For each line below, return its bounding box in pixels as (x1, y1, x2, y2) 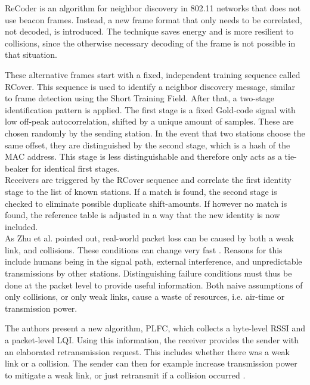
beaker (5, 162, 29, 174)
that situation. (5, 48, 57, 61)
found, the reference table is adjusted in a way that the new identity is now (5, 209, 280, 221)
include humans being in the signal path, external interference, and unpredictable (5, 255, 302, 268)
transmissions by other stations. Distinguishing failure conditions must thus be (5, 267, 292, 280)
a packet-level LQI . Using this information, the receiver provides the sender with (5, 334, 299, 346)
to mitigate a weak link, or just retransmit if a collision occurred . (5, 368, 246, 381)
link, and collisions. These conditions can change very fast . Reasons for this (5, 243, 283, 256)
